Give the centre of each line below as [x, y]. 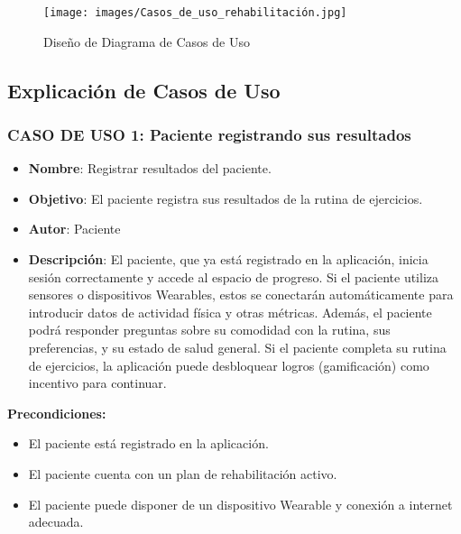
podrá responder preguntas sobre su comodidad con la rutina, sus [209, 330]
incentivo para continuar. [97, 383]
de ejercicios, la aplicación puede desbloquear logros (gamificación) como [229, 365]
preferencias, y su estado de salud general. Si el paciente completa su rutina [237, 347]
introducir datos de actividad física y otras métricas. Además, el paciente [230, 312]
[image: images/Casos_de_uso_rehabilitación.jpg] [195, 13]
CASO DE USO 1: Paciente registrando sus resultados [209, 134]
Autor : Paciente [74, 229]
